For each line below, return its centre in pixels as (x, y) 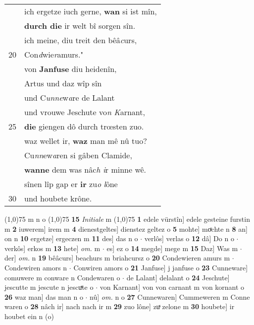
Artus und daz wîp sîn (63, 83)
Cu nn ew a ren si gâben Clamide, (78, 155)
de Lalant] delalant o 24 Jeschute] (178, 277)
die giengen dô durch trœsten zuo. (84, 126)
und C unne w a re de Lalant (70, 97)
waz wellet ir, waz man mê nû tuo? (86, 141)
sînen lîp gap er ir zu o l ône (71, 184)
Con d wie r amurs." (54, 54)
